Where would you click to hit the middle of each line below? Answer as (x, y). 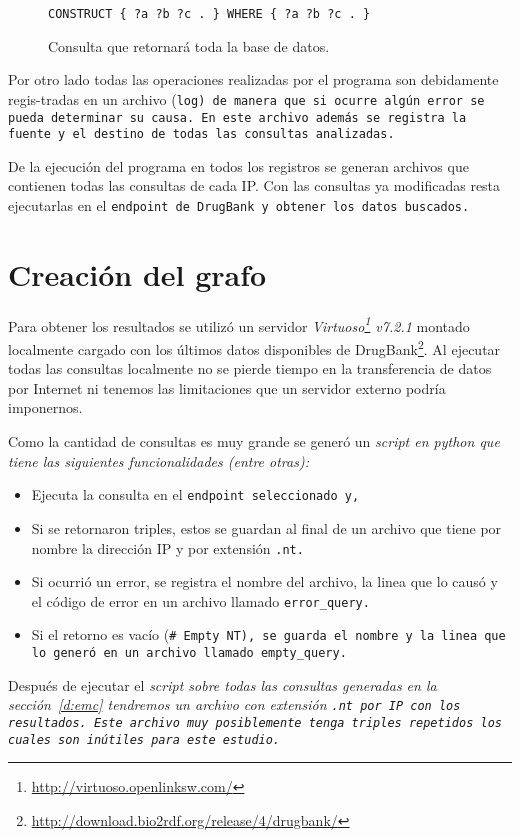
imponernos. (45, 407)
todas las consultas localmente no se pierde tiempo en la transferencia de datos (250, 368)
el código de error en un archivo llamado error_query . (200, 600)
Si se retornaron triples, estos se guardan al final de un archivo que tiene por (266, 527)
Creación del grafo (137, 273)
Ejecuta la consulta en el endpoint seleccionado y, (195, 494)
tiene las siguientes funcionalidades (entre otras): (158, 460)
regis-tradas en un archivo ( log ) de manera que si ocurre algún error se (246, 98)
